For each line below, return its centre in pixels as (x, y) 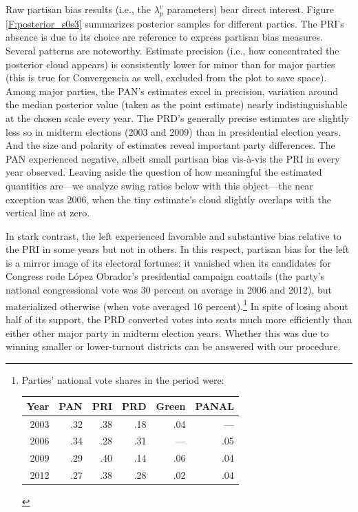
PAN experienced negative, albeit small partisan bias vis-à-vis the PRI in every (173, 158)
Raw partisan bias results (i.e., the (78, 9)
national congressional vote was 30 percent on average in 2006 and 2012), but (169, 290)
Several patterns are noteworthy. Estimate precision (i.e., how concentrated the (172, 50)
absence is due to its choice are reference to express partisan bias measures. (164, 37)
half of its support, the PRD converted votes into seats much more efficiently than (179, 319)
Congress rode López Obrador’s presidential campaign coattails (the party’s (165, 276)
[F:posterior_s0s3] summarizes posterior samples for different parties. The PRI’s (175, 23)
